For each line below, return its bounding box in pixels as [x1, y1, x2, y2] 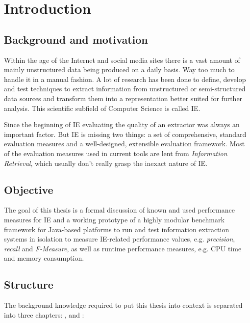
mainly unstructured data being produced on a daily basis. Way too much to [4, 64, 235, 75]
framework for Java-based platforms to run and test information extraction [4, 224, 229, 234]
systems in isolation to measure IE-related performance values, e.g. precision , [4, 234, 235, 244]
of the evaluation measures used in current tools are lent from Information [4, 148, 227, 158]
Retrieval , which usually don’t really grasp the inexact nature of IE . [4, 158, 208, 168]
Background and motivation [4, 31, 148, 47]
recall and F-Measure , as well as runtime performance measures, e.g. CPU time [4, 243, 242, 253]
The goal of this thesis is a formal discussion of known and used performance [4, 205, 235, 215]
